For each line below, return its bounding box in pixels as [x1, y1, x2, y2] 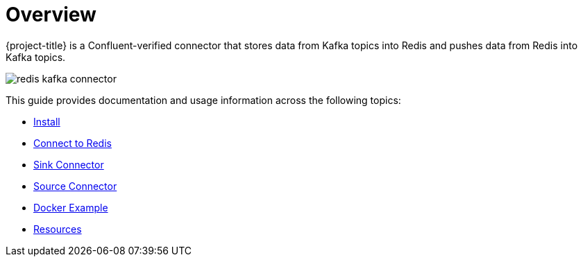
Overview [6, 3, 96, 26]
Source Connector [33, 180, 117, 192]
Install [33, 115, 60, 128]
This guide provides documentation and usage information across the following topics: [6, 94, 401, 106]
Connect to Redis [33, 137, 112, 149]
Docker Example [33, 201, 108, 213]
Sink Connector [33, 158, 104, 171]
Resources [33, 222, 82, 235]
